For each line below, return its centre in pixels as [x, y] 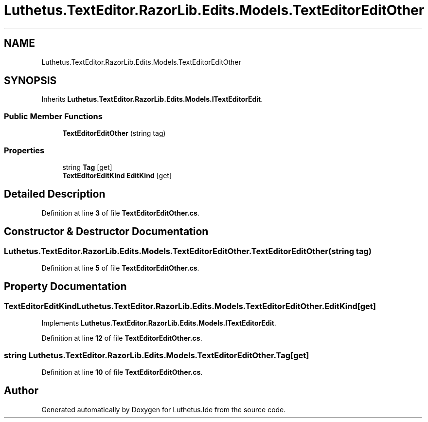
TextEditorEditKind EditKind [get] [117, 175]
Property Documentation [65, 287]
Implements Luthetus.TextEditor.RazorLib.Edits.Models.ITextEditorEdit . [159, 323]
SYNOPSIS [30, 81]
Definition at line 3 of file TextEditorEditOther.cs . [120, 213]
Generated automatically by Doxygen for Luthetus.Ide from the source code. [164, 409]
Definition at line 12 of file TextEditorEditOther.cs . [122, 338]
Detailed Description [55, 194]
